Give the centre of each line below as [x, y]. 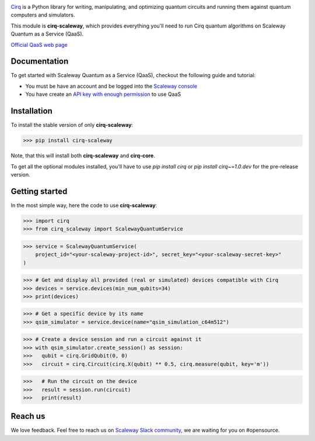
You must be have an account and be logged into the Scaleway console [111, 86]
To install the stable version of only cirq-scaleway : [72, 125]
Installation [32, 111]
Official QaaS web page [39, 44]
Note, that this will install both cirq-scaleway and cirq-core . [83, 156]
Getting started [39, 191]
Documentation [40, 61]
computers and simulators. [43, 15]
